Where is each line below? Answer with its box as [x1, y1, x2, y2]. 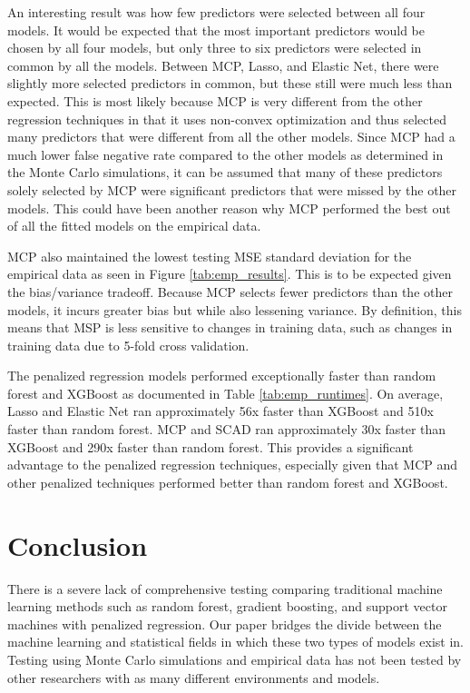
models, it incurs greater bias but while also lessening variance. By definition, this [7, 300, 463, 319]
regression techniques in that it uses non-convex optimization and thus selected [7, 109, 446, 128]
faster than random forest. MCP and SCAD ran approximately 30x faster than [7, 420, 446, 439]
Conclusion [7, 526, 148, 563]
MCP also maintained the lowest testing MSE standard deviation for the [7, 246, 412, 265]
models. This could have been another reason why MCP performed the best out [7, 198, 451, 217]
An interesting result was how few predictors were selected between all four [7, 3, 426, 21]
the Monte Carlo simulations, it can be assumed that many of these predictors [7, 163, 443, 182]
